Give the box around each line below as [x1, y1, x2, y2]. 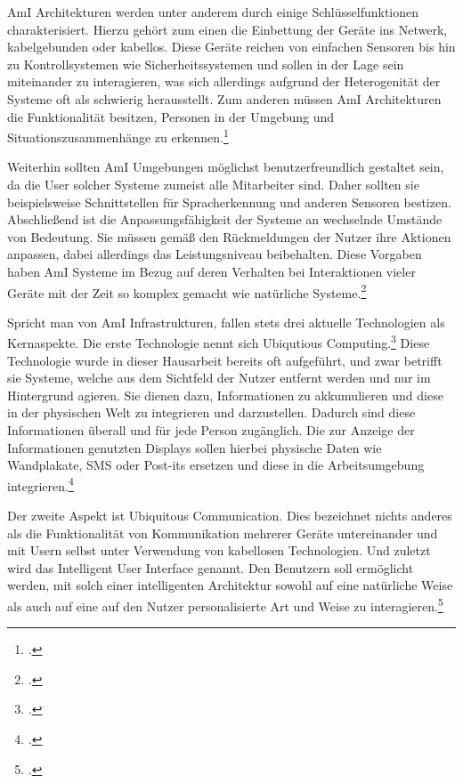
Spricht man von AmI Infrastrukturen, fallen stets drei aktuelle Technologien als [7, 312, 445, 331]
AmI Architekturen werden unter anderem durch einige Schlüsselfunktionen [7, 3, 419, 20]
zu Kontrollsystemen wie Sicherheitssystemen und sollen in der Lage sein [7, 54, 404, 73]
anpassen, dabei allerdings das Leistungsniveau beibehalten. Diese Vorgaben [7, 245, 422, 263]
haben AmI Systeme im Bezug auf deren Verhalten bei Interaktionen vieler [7, 262, 416, 280]
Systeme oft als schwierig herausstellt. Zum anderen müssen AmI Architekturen [7, 89, 442, 108]
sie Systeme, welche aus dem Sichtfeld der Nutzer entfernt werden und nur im [7, 368, 431, 387]
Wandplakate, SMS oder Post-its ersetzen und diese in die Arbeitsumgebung [7, 456, 425, 474]
